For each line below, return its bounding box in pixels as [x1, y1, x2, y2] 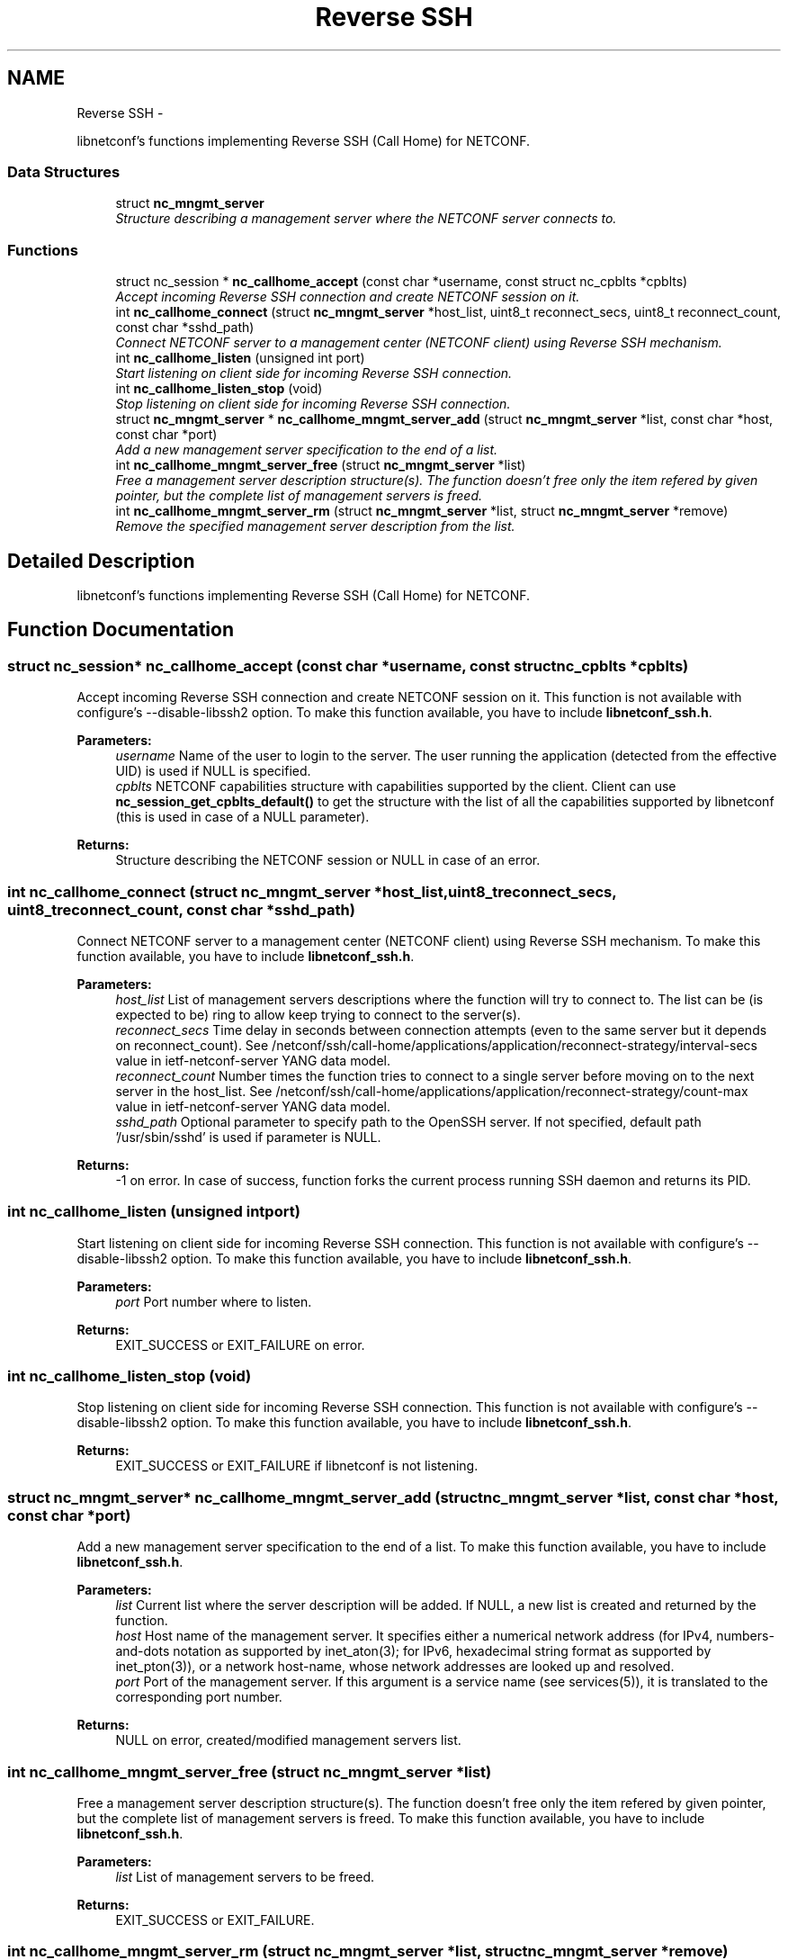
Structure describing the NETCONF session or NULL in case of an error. [115, 852, 541, 868]
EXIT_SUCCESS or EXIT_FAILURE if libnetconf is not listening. [115, 1458, 479, 1474]
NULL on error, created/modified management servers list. [115, 1732, 461, 1749]
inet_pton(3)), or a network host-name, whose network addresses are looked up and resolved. [115, 1659, 675, 1675]
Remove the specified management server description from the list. [115, 518, 515, 535]
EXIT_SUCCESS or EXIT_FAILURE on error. [115, 1336, 365, 1353]
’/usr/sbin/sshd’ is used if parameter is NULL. [115, 1128, 381, 1145]
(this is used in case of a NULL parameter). [115, 809, 370, 825]
